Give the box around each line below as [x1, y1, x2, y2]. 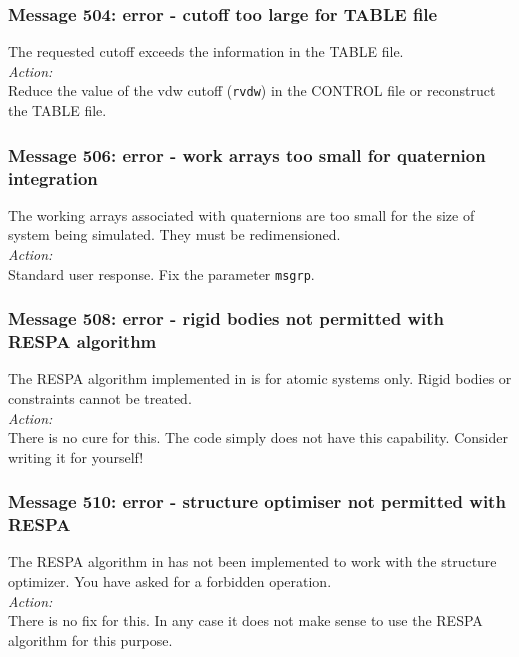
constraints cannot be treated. [8, 387, 192, 408]
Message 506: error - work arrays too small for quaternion [8, 142, 486, 167]
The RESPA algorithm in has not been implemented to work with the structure [8, 551, 497, 572]
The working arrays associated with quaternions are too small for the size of [8, 204, 475, 225]
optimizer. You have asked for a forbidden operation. [8, 571, 332, 592]
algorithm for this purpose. [8, 629, 173, 650]
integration [8, 165, 98, 190]
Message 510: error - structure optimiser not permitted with [8, 489, 506, 514]
